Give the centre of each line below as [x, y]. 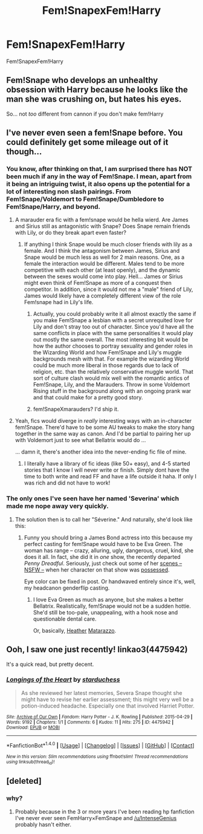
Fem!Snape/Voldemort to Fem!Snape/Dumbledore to [85, 199]
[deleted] [24, 781]
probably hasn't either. [43, 824]
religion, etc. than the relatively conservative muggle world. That [113, 372]
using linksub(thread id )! [31, 762]
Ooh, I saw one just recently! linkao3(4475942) [97, 650]
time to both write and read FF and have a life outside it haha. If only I [110, 477]
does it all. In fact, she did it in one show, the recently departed [102, 556]
